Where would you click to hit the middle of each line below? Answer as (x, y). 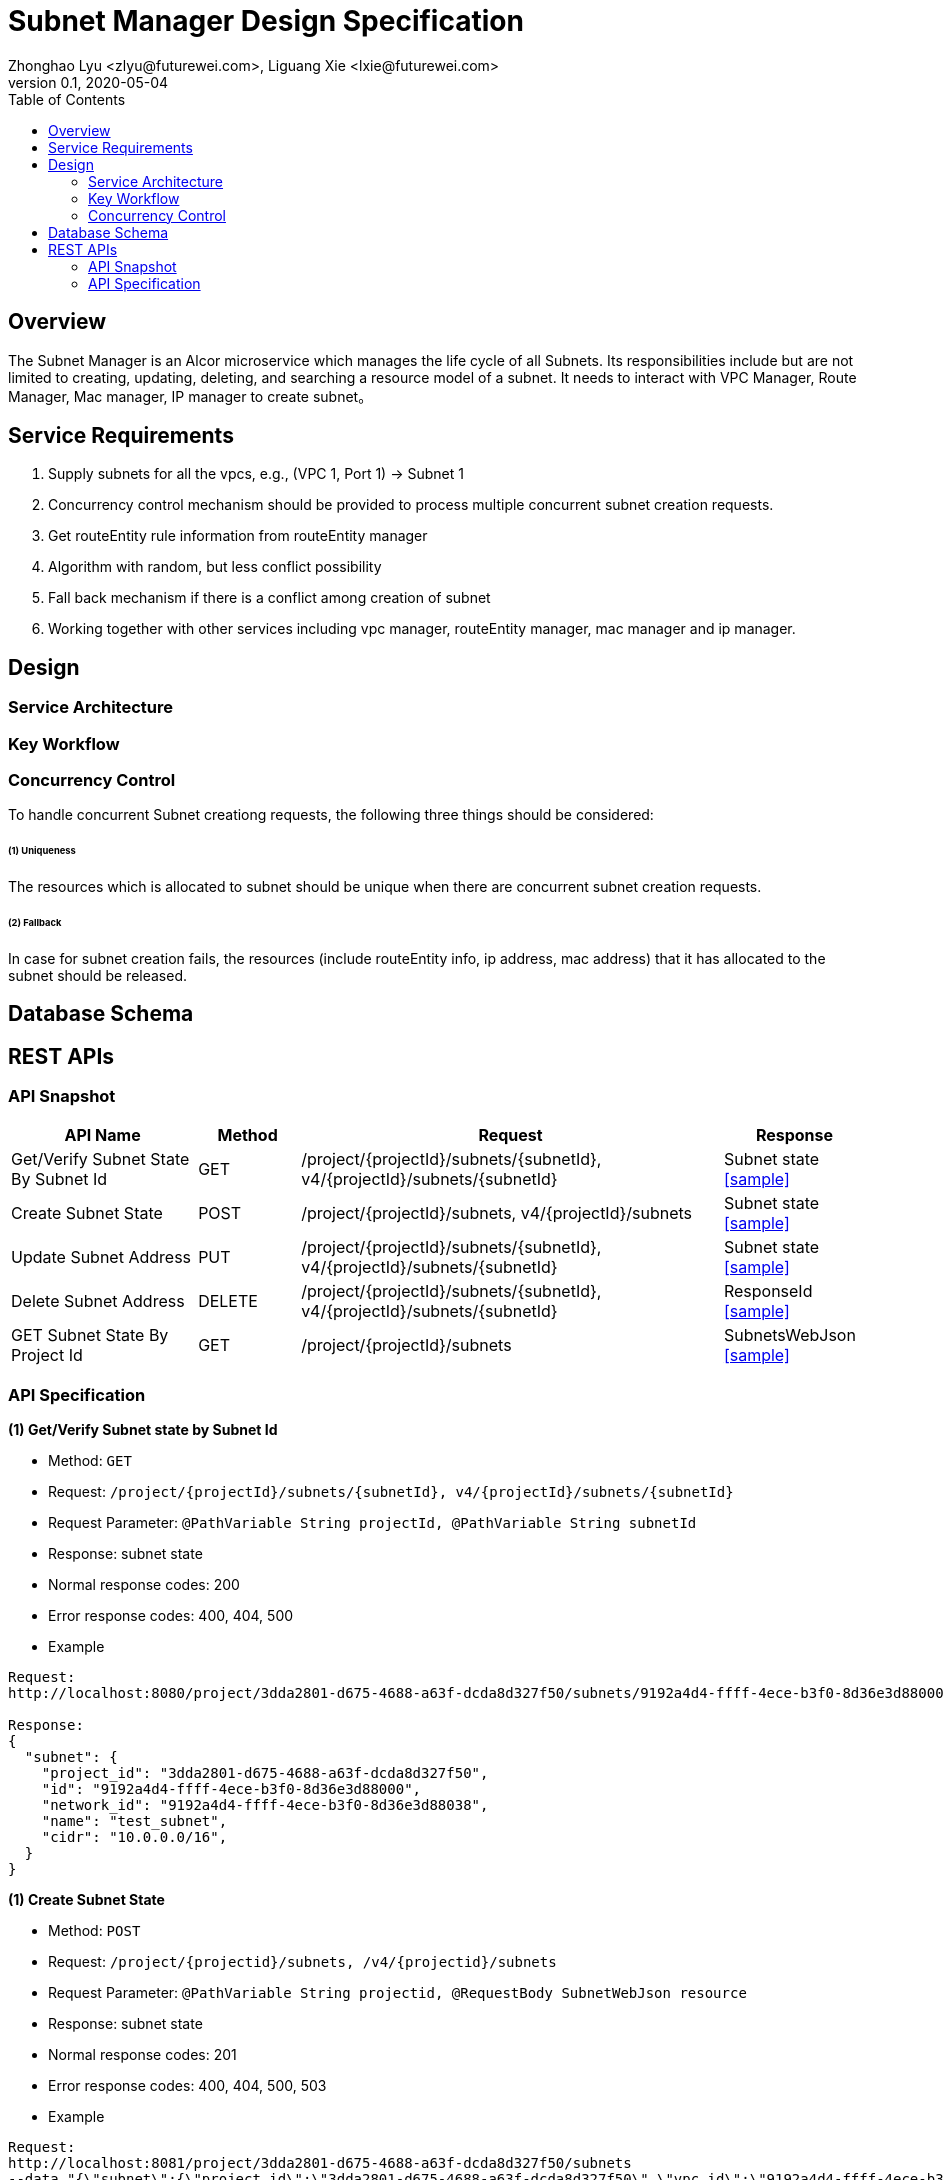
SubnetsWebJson (789, 1335)
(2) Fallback (35, 922)
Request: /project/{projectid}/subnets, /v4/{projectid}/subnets (302, 1962)
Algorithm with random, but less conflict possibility (215, 567)
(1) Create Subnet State (86, 1900)
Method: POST (94, 1931)
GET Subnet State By (90, 1335)
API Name (102, 1135)
